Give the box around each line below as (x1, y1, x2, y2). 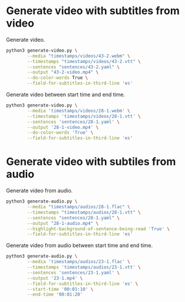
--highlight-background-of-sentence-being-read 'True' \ (27, 225, 170, 232)
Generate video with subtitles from (6, 4, 180, 18)
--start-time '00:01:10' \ (27, 286, 94, 292)
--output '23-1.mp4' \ (27, 275, 83, 281)
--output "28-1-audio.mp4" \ (27, 220, 99, 226)
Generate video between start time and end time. (6, 91, 125, 98)
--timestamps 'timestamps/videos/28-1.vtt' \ (27, 113, 141, 119)
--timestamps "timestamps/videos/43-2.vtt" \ (27, 58, 141, 64)
